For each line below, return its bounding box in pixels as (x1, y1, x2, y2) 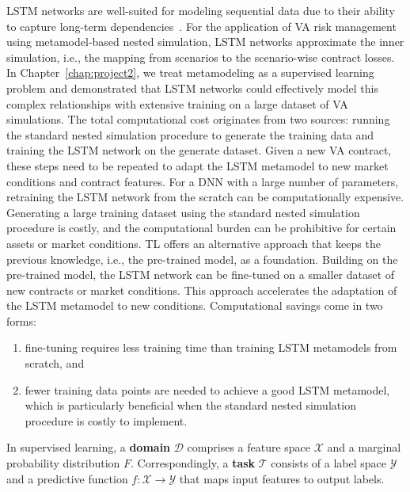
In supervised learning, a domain (6, 439, 171, 456)
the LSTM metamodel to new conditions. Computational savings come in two (6, 297, 383, 314)
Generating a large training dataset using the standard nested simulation (6, 204, 360, 220)
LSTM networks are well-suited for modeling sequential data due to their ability (6, 2, 395, 18)
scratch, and (25, 355, 85, 372)
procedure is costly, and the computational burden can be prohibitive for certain (6, 219, 397, 236)
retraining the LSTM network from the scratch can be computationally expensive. (6, 189, 404, 205)
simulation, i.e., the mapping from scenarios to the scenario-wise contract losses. (6, 48, 395, 65)
